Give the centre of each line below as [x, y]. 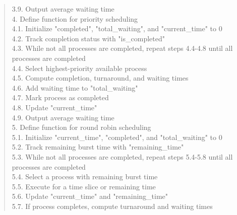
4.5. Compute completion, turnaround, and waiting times [100, 78]
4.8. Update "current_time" [54, 107]
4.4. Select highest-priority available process [79, 68]
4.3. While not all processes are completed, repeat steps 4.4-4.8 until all [122, 48]
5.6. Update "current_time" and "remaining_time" [90, 196]
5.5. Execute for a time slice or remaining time [84, 186]
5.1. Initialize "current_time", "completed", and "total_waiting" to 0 [117, 137]
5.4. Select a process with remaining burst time [85, 176]
